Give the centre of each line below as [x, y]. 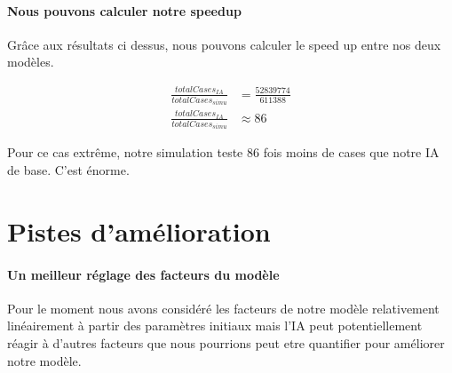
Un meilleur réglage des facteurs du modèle [143, 274]
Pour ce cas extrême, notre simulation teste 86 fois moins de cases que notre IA [223, 152]
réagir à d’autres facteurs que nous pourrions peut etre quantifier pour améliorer [226, 342]
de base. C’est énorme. [68, 170]
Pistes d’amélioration [139, 230]
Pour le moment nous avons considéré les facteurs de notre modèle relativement [223, 308]
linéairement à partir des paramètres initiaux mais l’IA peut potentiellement [215, 325]
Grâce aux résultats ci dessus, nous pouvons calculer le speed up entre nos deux [224, 44]
